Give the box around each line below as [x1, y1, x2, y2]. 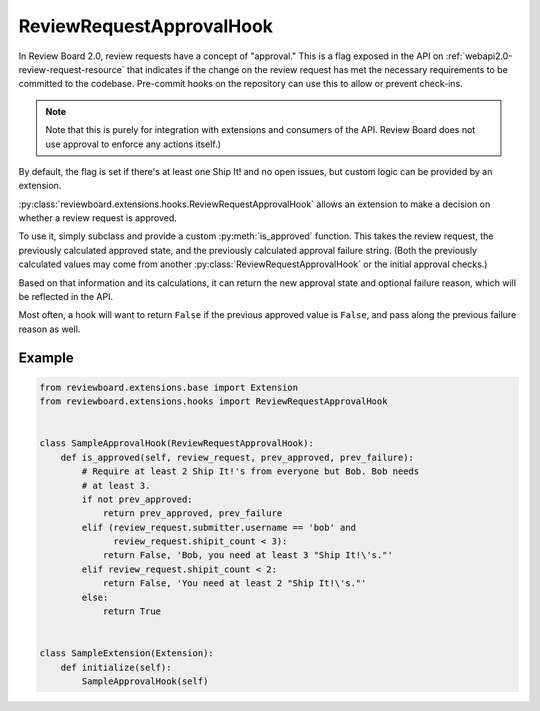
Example [18, 349, 74, 366]
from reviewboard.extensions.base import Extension [39, 381, 299, 393]
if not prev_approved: [81, 493, 194, 505]
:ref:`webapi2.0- [445, 50, 513, 62]
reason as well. [18, 323, 81, 335]
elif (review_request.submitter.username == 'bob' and [81, 521, 357, 533]
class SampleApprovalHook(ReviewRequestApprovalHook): [39, 438, 314, 449]
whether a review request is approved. [18, 212, 177, 224]
